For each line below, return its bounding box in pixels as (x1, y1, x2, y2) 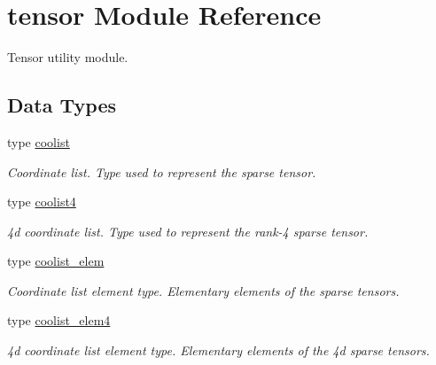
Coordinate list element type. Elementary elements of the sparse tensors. (7, 281, 400, 299)
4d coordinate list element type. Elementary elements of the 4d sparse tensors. (7, 341, 430, 360)
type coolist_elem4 (7, 311, 111, 330)
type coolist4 (7, 192, 76, 211)
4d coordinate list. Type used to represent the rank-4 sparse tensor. (7, 221, 369, 240)
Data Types (7, 91, 116, 119)
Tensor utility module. (7, 48, 128, 66)
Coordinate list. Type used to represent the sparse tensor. (7, 162, 316, 181)
